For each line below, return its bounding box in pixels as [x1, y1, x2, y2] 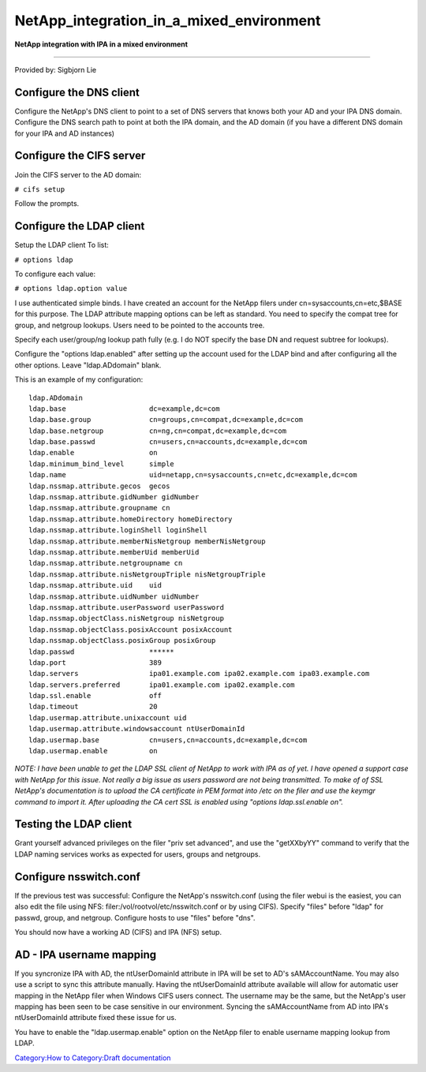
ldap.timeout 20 [28, 702, 158, 712]
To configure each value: [14, 269, 96, 278]
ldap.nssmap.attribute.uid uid [28, 581, 162, 590]
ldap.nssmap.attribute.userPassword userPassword [28, 603, 225, 611]
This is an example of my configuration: [14, 375, 144, 384]
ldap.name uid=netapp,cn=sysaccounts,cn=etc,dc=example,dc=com [28, 470, 357, 480]
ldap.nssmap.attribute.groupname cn [28, 503, 170, 513]
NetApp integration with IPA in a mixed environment [14, 39, 189, 49]
